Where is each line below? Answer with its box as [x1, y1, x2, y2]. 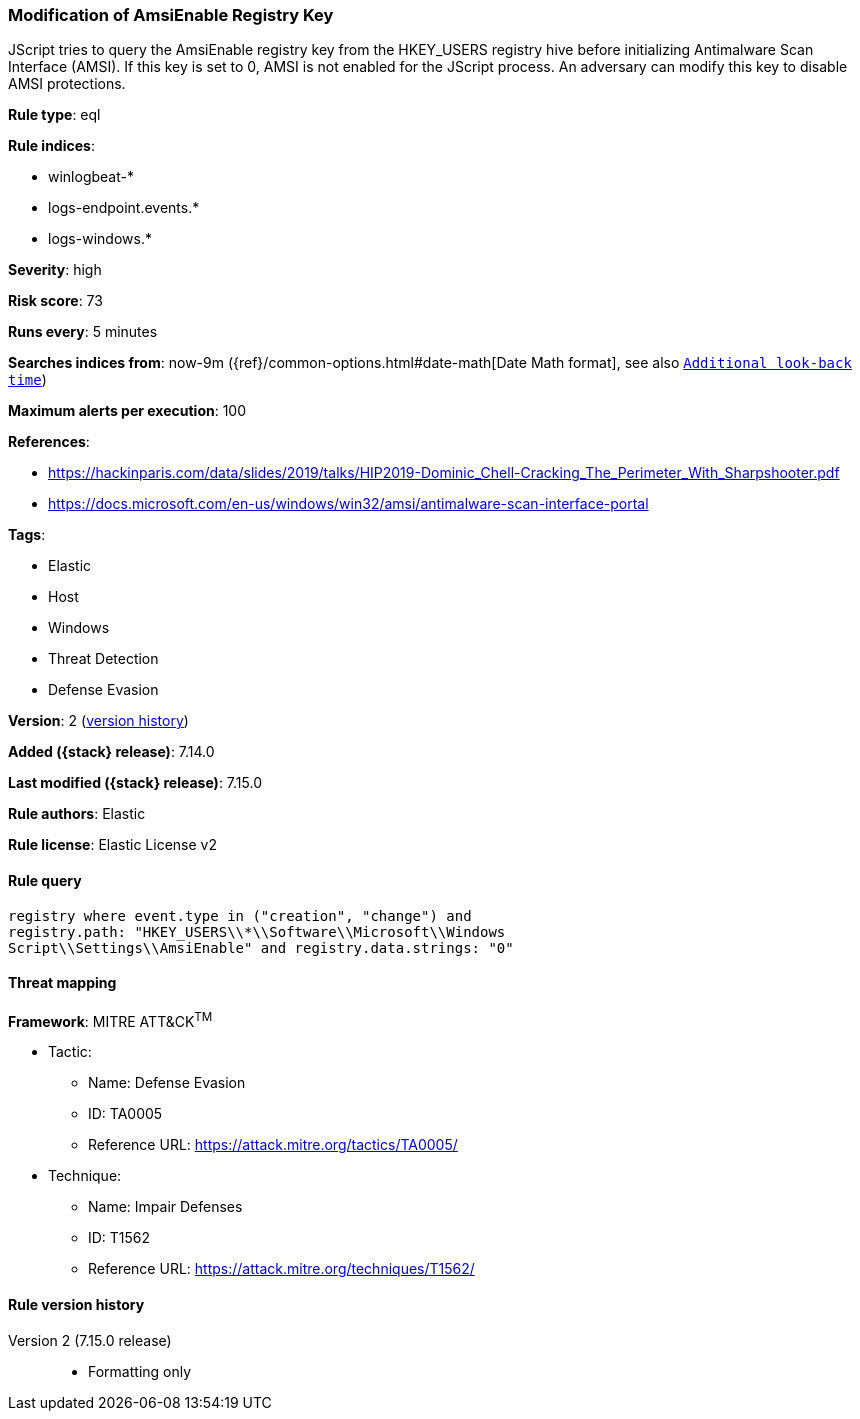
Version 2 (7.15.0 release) [8, 1331, 172, 1349]
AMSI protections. [8, 75, 126, 93]
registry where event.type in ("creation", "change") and [8, 907, 472, 924]
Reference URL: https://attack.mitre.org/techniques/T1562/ [88, 1260, 475, 1278]
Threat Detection [48, 650, 159, 668]
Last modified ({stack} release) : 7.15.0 [8, 774, 262, 792]
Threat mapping [8, 974, 117, 992]
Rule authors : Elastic [8, 805, 146, 823]
